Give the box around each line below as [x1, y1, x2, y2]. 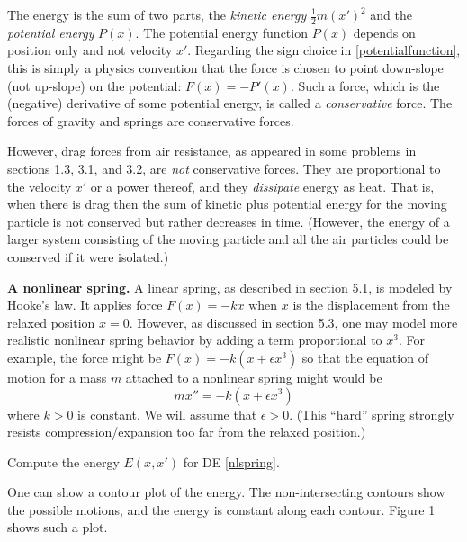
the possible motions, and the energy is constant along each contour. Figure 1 [7, 500, 436, 519]
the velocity [7, 176, 72, 195]
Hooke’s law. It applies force [7, 295, 163, 314]
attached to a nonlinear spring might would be [125, 367, 382, 386]
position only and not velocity [7, 41, 173, 59]
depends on [353, 23, 416, 41]
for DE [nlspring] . [183, 452, 280, 471]
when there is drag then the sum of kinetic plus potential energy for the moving [7, 194, 447, 213]
